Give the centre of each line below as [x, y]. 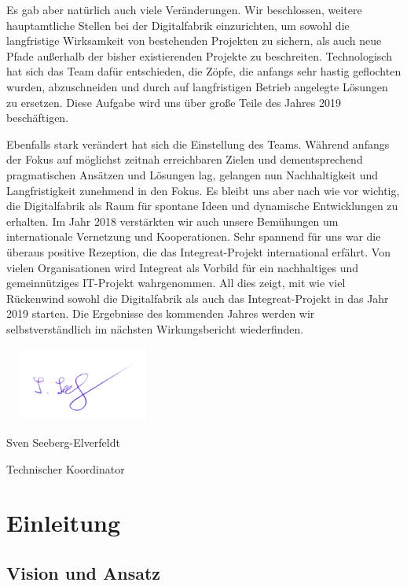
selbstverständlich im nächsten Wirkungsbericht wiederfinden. [155, 328]
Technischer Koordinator [66, 468]
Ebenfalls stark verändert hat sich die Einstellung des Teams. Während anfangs [198, 144]
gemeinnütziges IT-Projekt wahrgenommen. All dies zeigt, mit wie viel [176, 283]
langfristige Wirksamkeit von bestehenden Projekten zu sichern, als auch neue [194, 41]
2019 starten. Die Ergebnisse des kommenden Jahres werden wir [161, 313]
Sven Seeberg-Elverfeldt [63, 442]
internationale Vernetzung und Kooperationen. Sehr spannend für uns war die [194, 236]
